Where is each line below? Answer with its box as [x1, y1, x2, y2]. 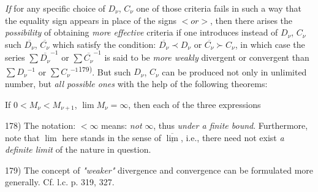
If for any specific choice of [5, 2, 105, 14]
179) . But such [78, 63, 131, 78]
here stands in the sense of [62, 131, 162, 144]
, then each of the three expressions [128, 98, 261, 110]
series [5, 51, 25, 64]
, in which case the [235, 37, 305, 50]
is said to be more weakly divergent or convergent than [104, 51, 309, 64]
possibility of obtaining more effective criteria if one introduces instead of [5, 26, 278, 39]
